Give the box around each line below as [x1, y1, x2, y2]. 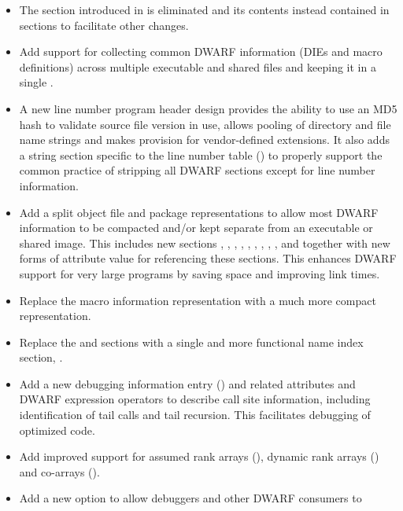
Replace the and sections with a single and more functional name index [19, 333, 364, 350]
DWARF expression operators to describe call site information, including [19, 391, 371, 407]
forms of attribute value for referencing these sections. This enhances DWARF [19, 250, 397, 267]
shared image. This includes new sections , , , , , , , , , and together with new [19, 234, 390, 251]
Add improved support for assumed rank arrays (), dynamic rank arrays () [19, 448, 379, 465]
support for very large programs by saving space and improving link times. [19, 265, 380, 281]
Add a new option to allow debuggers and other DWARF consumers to [19, 490, 362, 506]
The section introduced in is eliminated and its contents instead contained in [19, 2, 390, 17]
